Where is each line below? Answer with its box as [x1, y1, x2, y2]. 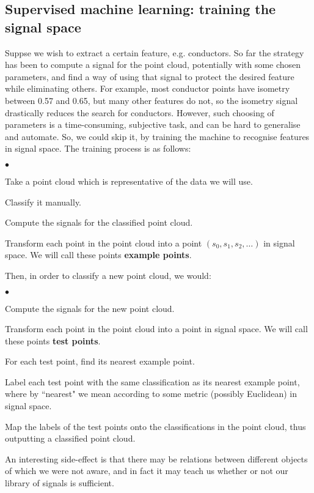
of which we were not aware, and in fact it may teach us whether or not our [5, 464, 288, 477]
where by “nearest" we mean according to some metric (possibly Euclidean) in [5, 387, 297, 400]
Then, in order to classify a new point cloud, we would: [5, 269, 211, 281]
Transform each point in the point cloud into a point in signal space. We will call [5, 322, 308, 335]
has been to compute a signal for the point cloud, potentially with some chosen [5, 58, 301, 71]
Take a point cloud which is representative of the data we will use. [5, 174, 253, 187]
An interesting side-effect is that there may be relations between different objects [5, 452, 308, 465]
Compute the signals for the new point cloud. [5, 302, 175, 314]
